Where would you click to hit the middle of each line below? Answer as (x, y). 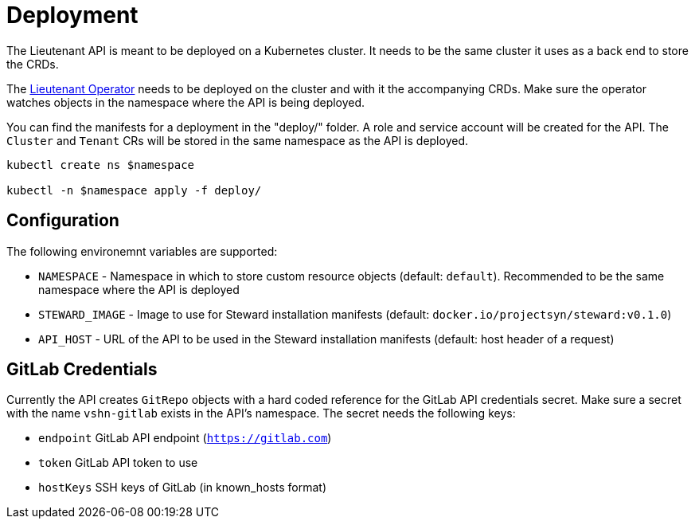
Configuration (63, 221)
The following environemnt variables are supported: (142, 251)
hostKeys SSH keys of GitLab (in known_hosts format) (183, 488)
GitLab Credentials (82, 370)
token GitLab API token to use (118, 463)
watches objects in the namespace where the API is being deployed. (186, 102)
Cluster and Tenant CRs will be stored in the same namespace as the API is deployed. (237, 140)
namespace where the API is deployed (139, 289)
